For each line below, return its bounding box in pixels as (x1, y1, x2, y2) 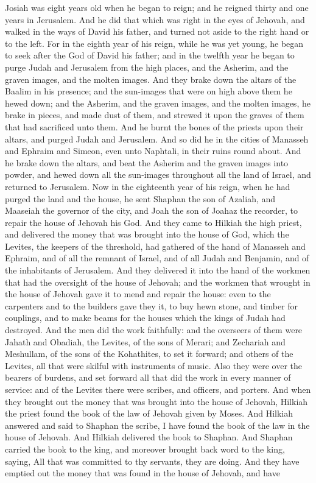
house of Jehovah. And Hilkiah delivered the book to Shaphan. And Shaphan (5, 431, 293, 443)
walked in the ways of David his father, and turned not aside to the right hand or (5, 25, 309, 38)
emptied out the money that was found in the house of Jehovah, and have (5, 467, 280, 479)
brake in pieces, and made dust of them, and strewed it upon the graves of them (5, 108, 304, 121)
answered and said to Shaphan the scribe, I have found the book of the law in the (5, 418, 310, 431)
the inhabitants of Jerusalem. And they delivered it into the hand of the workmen (5, 264, 311, 277)
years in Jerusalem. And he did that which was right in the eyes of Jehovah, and (5, 13, 305, 26)
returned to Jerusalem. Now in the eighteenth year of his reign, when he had (5, 180, 290, 192)
